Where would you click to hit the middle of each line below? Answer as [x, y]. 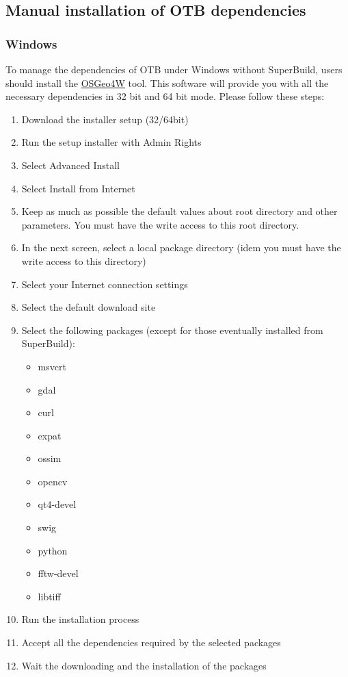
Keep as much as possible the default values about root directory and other [179, 211]
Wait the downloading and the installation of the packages [144, 665]
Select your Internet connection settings [105, 284]
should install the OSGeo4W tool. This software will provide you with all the [167, 82]
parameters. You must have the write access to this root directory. [160, 224]
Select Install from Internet [78, 188]
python [53, 550]
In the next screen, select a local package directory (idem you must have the [181, 247]
